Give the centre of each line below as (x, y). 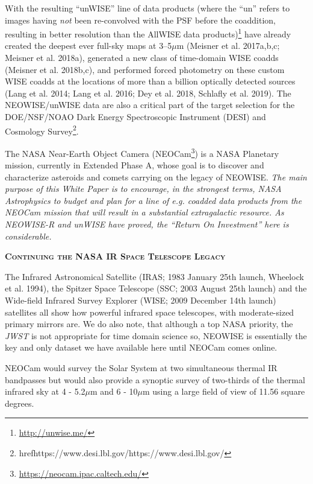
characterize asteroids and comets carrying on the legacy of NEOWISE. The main (156, 177)
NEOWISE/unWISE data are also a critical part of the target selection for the (150, 105)
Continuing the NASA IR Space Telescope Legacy (115, 256)
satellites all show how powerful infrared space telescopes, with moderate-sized (150, 312)
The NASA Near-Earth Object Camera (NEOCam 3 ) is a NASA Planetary (142, 152)
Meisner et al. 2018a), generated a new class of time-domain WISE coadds (142, 58)
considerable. (28, 236)
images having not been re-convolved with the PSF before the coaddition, (140, 20)
